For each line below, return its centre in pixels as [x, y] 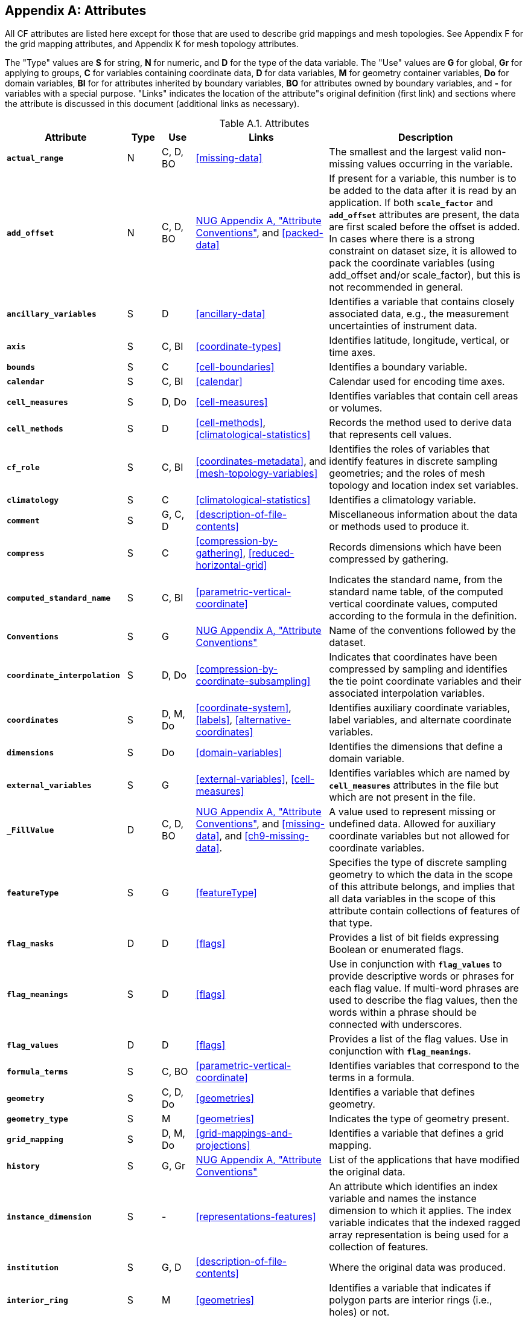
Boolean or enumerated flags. [396, 950]
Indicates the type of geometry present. [419, 1119]
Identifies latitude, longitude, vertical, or [419, 341]
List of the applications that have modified [424, 1160]
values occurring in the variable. [440, 164]
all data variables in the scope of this [412, 899]
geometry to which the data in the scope [421, 875]
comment [23, 520]
